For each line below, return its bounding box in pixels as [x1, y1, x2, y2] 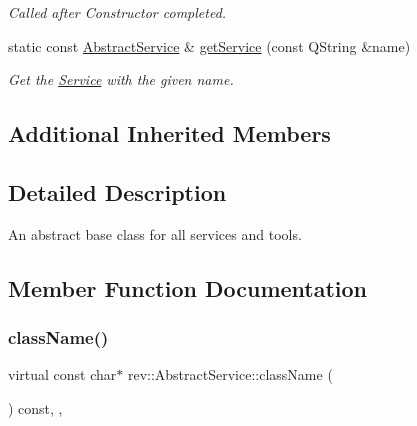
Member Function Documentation [8, 272, 368, 303]
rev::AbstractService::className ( [127, 364, 333, 385]
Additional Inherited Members [8, 118, 331, 149]
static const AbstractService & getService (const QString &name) [8, 35, 411, 56]
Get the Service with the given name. [8, 69, 234, 90]
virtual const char [8, 364, 117, 385]
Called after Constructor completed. [8, 2, 227, 22]
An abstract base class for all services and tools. [8, 223, 302, 244]
